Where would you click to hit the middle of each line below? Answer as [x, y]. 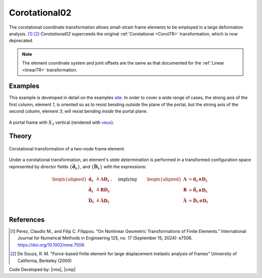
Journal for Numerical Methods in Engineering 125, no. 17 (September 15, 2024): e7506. [105, 238]
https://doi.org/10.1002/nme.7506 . [51, 245]
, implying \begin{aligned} [146, 179]
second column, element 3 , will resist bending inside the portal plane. [78, 111]
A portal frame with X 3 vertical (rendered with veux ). [62, 123]
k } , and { [84, 167]
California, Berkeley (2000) [45, 261]
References [27, 220]
